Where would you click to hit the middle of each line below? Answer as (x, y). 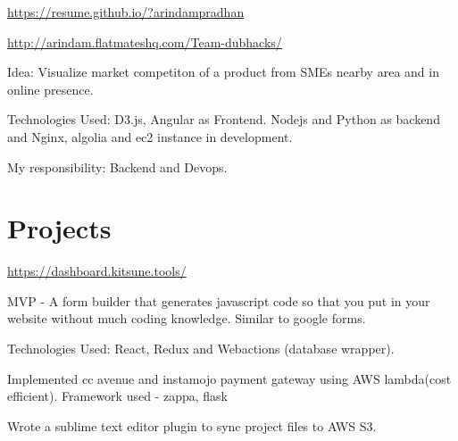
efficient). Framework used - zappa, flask (117, 396)
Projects (59, 228)
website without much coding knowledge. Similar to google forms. (187, 318)
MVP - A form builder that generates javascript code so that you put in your (219, 300)
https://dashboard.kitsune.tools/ (97, 271)
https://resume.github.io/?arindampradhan (126, 12)
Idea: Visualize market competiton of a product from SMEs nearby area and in (223, 72)
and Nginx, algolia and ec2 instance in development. (150, 136)
